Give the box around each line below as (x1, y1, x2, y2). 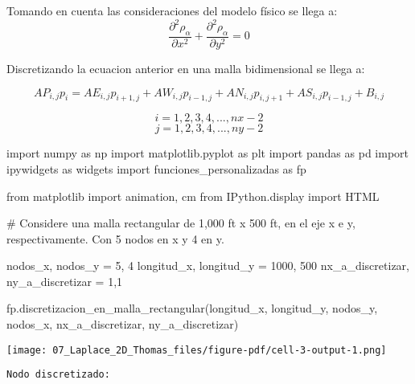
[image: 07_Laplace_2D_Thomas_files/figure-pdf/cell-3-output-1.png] (6, 344, 387, 356)
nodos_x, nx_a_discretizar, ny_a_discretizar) (6, 316, 239, 333)
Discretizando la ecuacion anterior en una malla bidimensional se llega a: (6, 59, 365, 76)
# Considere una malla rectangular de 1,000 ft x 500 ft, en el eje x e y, (6, 214, 355, 231)
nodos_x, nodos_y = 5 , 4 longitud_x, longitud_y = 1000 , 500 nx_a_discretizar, (6, 257, 409, 274)
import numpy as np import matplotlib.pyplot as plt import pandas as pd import (6, 145, 409, 161)
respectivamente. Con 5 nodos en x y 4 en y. (6, 230, 224, 247)
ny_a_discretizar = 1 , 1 (6, 272, 123, 289)
